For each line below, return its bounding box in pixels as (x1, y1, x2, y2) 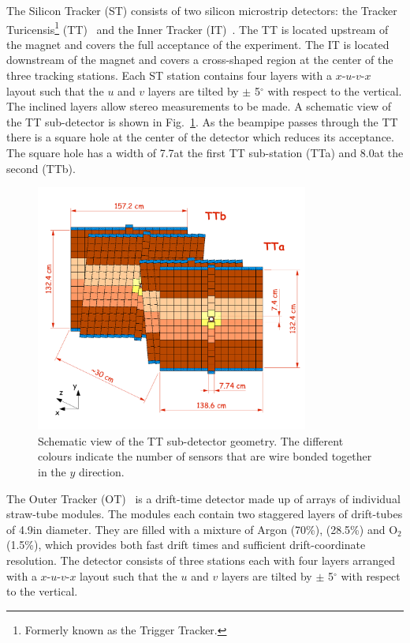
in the (38, 464, 66, 480)
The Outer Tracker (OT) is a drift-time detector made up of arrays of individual (6, 490, 401, 506)
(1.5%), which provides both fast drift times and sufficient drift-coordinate (6, 536, 366, 553)
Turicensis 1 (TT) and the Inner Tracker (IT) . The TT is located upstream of (6, 18, 389, 37)
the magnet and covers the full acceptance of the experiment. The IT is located (6, 36, 389, 52)
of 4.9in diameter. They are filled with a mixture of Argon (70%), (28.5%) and (6, 521, 386, 537)
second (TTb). (6, 160, 76, 176)
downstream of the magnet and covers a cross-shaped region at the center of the (6, 51, 393, 68)
